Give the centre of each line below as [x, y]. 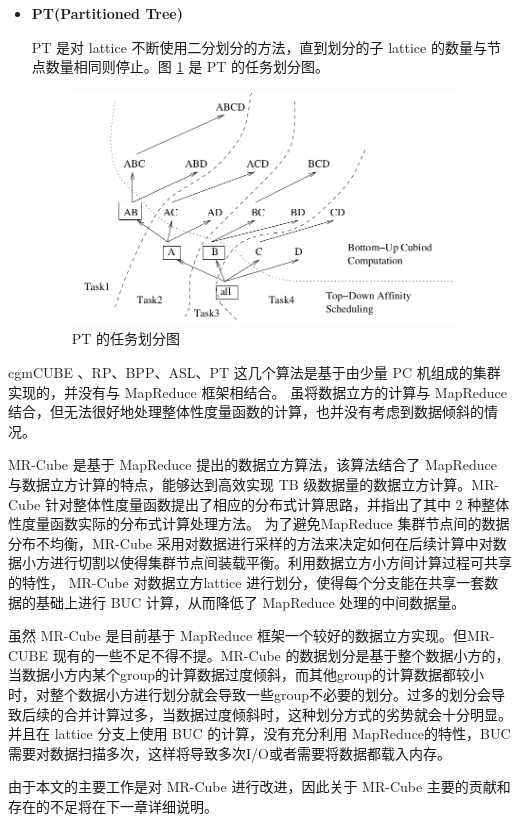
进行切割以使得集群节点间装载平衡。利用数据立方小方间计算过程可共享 [280, 562]
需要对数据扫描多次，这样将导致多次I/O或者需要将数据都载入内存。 [229, 752]
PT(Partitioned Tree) [107, 13]
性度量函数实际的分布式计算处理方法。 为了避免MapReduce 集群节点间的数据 [259, 523]
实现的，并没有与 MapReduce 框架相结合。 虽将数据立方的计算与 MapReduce [257, 391]
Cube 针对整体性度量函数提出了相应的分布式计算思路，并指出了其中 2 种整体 [259, 503]
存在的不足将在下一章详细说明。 [113, 805]
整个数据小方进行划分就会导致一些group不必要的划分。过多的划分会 [270, 693]
